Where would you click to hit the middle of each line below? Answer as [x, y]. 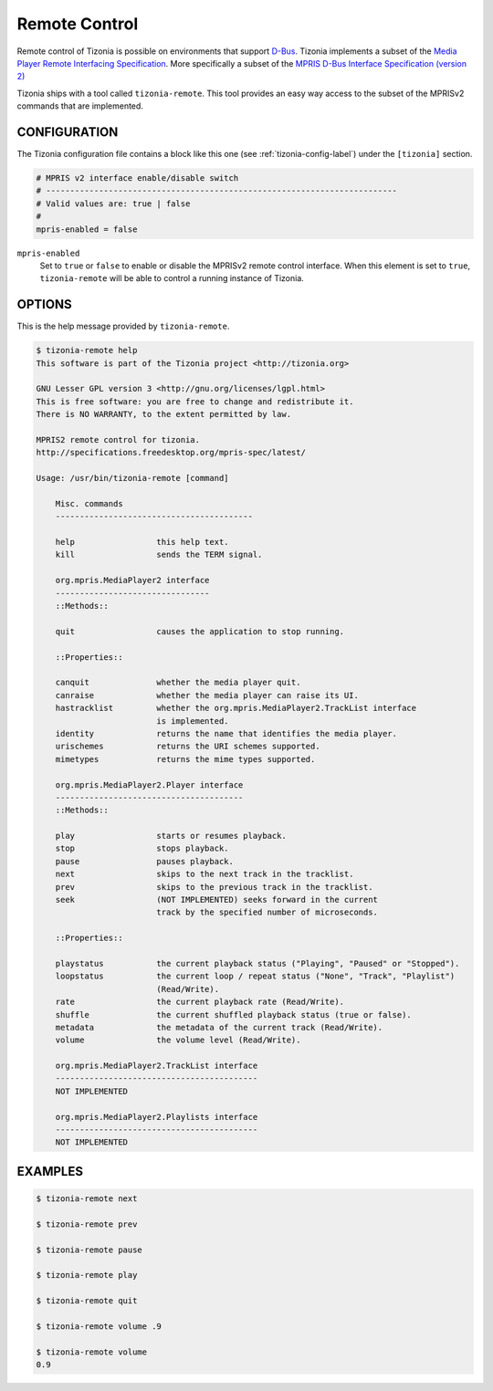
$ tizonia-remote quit [87, 1301]
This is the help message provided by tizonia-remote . [123, 326]
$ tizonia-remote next [87, 1199]
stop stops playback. [142, 848]
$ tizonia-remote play [87, 1275]
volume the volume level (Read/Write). [178, 1040]
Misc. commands [89, 503]
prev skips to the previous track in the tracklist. [214, 887]
